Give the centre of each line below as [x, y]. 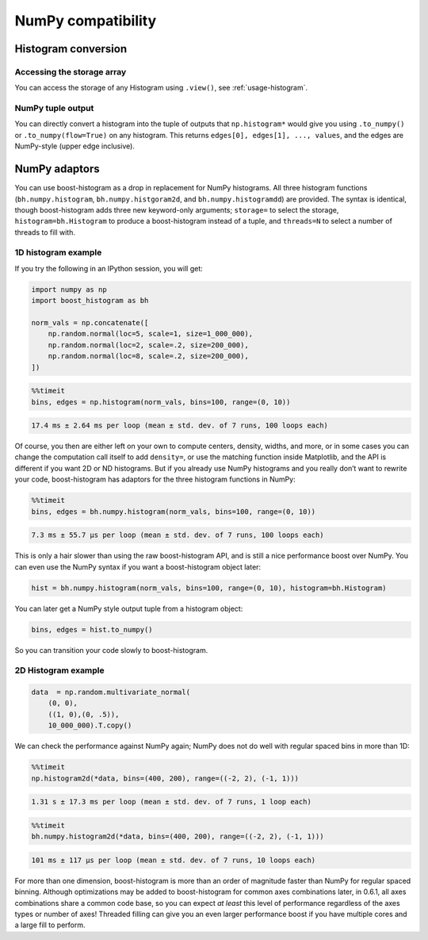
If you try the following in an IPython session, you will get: [109, 268]
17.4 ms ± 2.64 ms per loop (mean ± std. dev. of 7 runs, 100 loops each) [180, 426]
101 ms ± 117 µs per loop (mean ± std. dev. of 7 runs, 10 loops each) [174, 860]
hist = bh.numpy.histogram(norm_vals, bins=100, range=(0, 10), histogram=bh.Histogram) [209, 588]
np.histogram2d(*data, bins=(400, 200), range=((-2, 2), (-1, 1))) [165, 778]
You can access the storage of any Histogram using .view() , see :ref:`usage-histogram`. [161, 88]
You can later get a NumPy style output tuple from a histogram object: [129, 608]
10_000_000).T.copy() [90, 725]
